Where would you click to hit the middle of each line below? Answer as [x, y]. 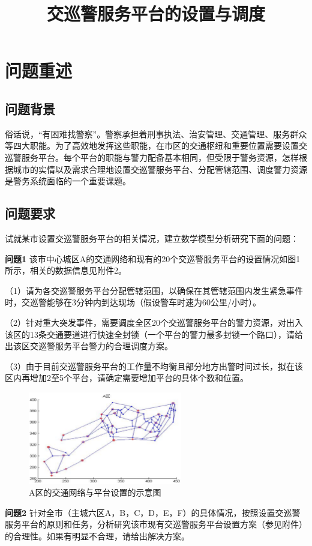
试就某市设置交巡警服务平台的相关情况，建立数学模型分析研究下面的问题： [152, 238]
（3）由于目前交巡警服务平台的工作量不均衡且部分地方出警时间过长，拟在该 [154, 366]
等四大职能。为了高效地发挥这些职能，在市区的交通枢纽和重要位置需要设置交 [156, 145]
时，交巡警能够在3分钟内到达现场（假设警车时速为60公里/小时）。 [133, 302]
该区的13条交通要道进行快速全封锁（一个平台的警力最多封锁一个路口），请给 [154, 334]
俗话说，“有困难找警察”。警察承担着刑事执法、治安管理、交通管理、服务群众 [156, 133]
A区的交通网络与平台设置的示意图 [95, 492]
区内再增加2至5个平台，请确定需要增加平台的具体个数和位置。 [127, 378]
